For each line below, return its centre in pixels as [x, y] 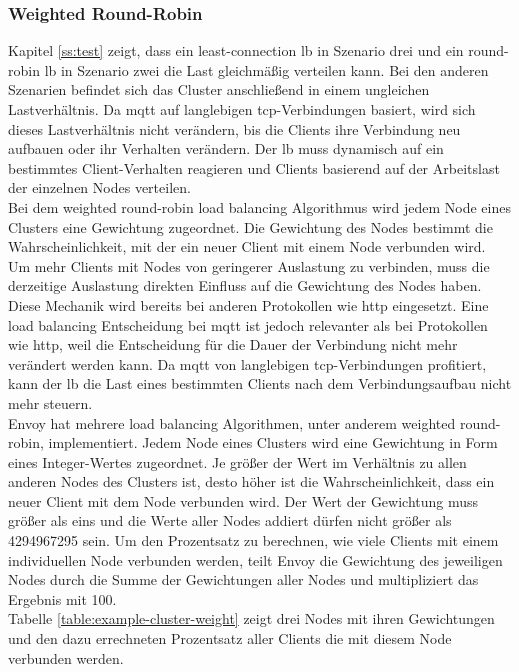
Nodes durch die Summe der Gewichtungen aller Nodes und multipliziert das [243, 579]
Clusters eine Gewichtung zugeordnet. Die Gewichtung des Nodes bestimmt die [250, 226]
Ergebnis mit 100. [62, 598]
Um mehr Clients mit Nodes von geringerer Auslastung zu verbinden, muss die [249, 265]
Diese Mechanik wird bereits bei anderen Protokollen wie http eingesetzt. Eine [248, 304]
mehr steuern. [50, 402]
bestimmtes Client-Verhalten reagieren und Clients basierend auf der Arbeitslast [254, 167]
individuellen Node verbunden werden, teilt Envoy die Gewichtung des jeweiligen [255, 559]
